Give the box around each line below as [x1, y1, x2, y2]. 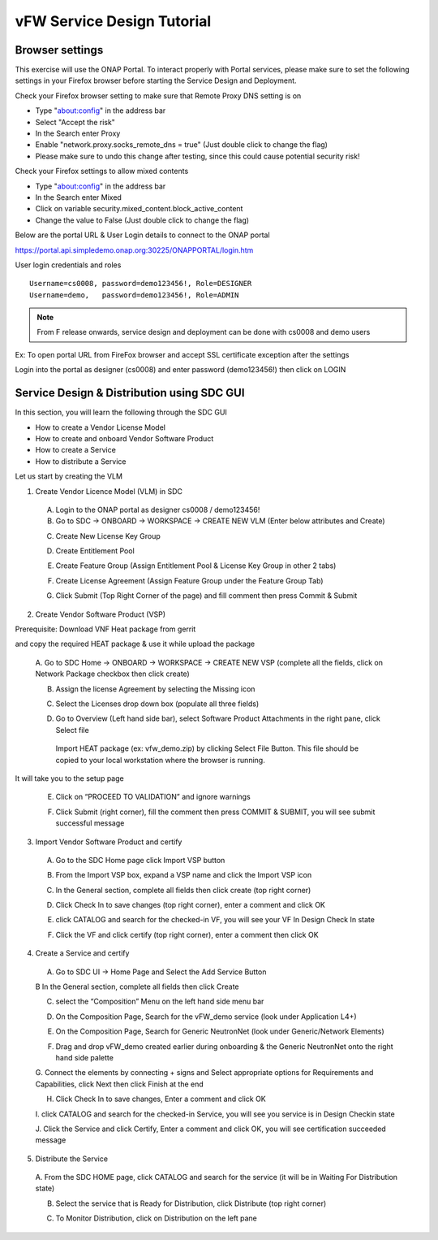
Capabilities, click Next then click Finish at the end [35, 1079, 204, 1089]
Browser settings [15, 43, 104, 57]
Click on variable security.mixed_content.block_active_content [35, 204, 243, 214]
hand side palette [55, 1052, 114, 1062]
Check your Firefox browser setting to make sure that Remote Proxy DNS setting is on [15, 90, 302, 101]
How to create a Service [35, 445, 117, 455]
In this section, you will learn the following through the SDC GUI [15, 407, 227, 418]
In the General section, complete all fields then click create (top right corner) [55, 885, 311, 895]
